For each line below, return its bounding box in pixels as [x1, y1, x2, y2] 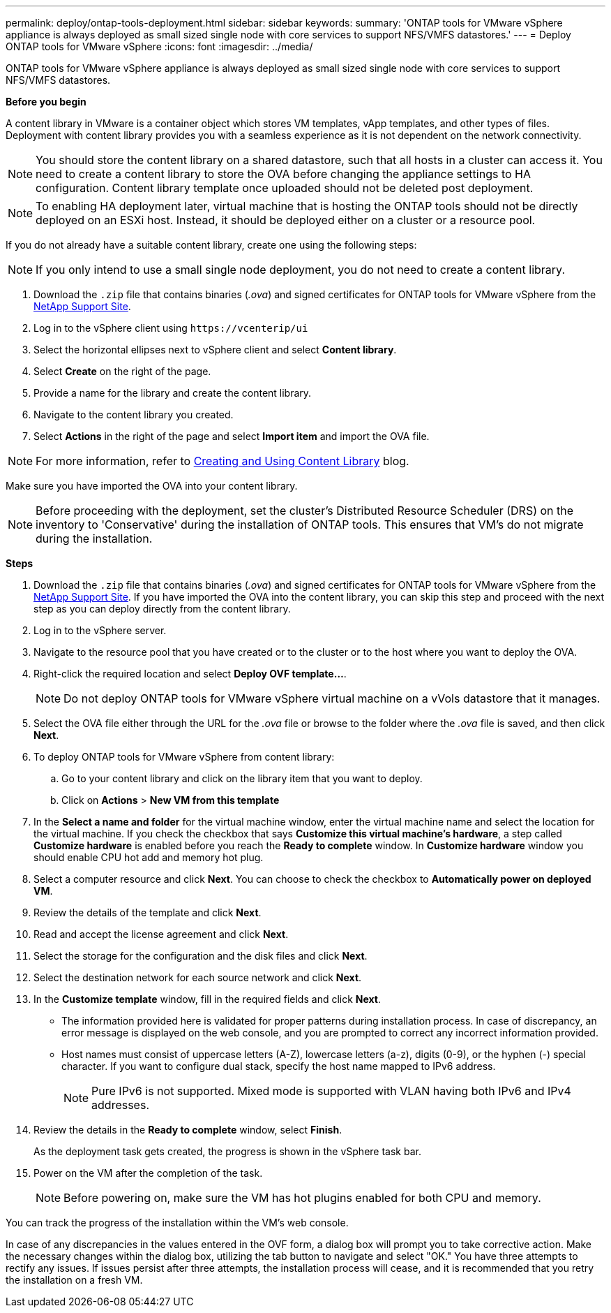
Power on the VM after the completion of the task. [33, 1167, 263, 1179]
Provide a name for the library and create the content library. [33, 387, 312, 399]
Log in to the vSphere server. [33, 624, 167, 636]
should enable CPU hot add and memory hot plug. [33, 851, 264, 863]
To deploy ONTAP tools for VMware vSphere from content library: [33, 751, 335, 763]
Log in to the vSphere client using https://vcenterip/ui [33, 322, 308, 334]
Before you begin [6, 96, 86, 108]
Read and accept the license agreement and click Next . [33, 928, 289, 940]
